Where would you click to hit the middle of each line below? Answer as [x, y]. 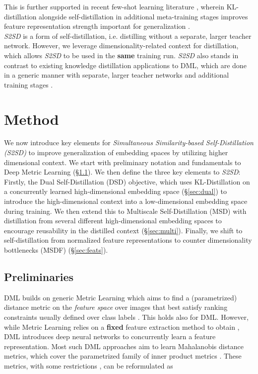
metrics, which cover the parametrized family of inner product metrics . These [123, 356]
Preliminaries [39, 276]
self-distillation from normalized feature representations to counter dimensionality [128, 240]
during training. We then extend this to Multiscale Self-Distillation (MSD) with [125, 211]
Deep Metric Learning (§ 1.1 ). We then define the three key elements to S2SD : [122, 172]
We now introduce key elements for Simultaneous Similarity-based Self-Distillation [129, 142]
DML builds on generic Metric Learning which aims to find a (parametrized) [121, 297]
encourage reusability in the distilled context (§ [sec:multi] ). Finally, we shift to [123, 230]
